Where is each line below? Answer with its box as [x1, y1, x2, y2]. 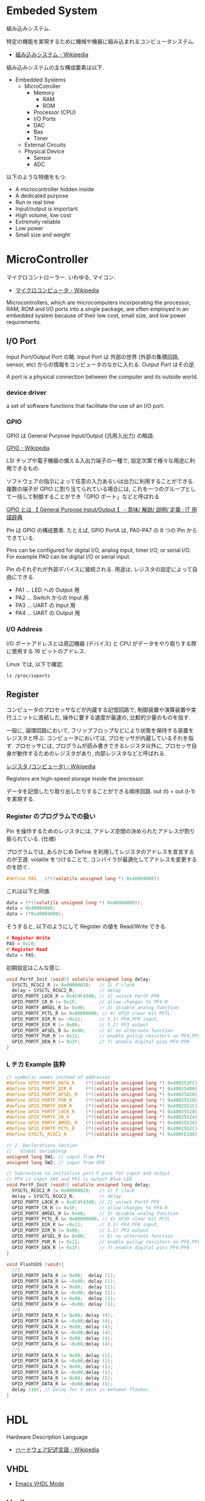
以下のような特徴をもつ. [6, 173, 67, 181]
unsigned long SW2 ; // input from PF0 [6, 1159, 105, 1165]
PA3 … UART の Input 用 [15, 601, 76, 609]
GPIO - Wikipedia [6, 445, 50, 452]
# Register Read [6, 946, 48, 952]
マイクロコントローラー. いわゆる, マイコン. [6, 273, 116, 280]
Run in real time [15, 198, 55, 206]
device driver [6, 388, 47, 397]
